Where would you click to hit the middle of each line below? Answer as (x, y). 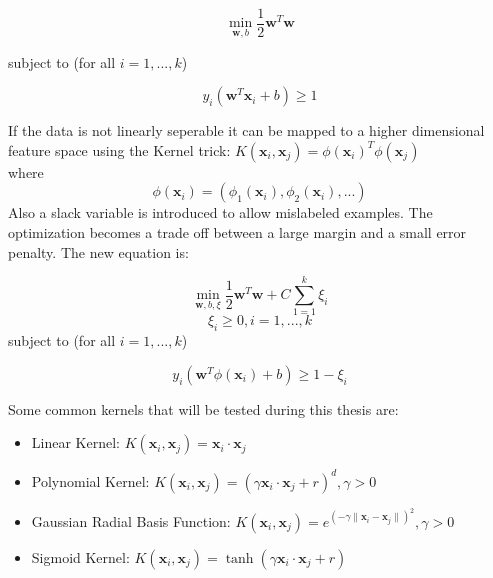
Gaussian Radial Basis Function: (131, 520)
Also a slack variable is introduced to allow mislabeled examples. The (220, 212)
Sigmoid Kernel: (80, 556)
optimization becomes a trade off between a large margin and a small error (237, 232)
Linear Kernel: (75, 442)
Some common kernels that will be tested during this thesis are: (203, 408)
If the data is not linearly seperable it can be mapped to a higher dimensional (246, 130)
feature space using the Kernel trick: (119, 149)
